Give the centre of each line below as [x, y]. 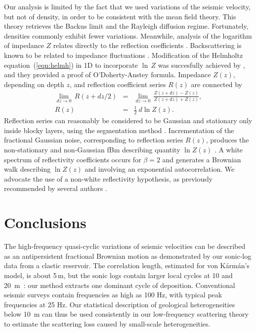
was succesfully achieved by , [201, 65]
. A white [229, 150]
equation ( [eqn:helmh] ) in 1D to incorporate [71, 65]
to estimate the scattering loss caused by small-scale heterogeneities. [107, 323]
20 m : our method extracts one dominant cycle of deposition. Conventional [120, 285]
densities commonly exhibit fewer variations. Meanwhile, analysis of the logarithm [128, 35]
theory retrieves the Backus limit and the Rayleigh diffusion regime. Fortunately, [126, 26]
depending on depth [34, 84]
